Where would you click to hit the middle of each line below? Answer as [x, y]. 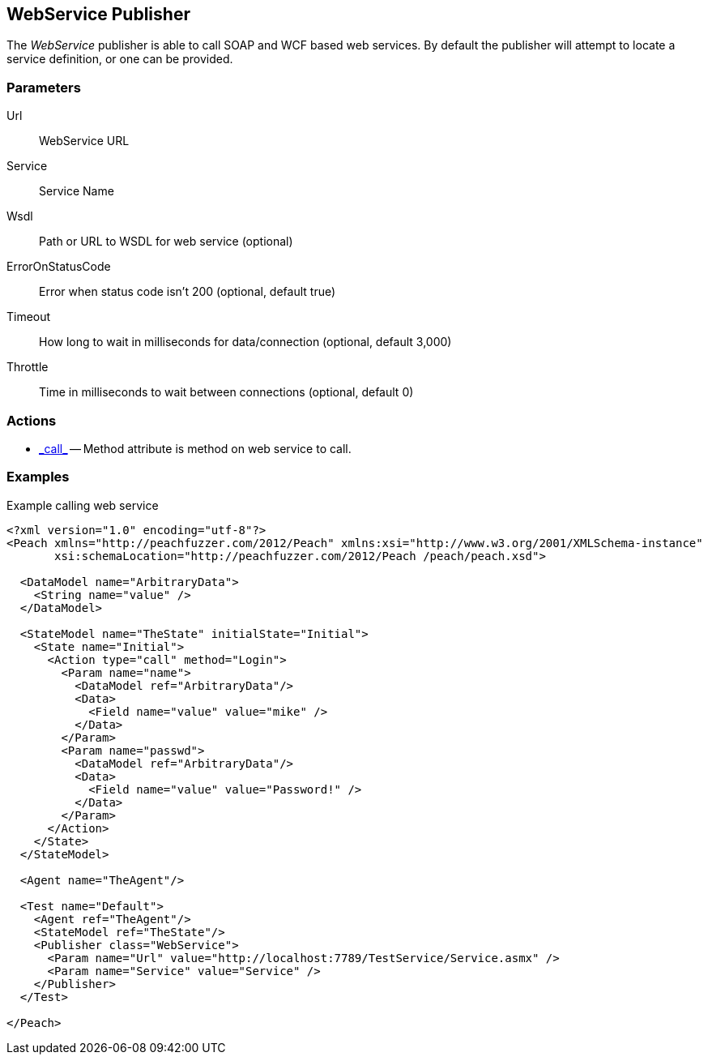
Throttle [28, 367]
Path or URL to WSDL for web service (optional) [166, 242]
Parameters [44, 87]
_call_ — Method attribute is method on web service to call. [195, 448]
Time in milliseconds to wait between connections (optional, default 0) [226, 392]
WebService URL [84, 141]
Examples [38, 477]
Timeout [29, 317]
